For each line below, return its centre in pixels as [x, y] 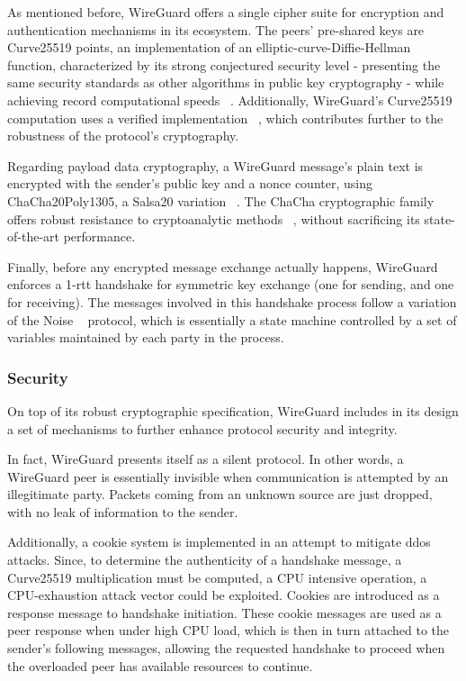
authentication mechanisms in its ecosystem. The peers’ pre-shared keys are [216, 29]
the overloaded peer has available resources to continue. [160, 665]
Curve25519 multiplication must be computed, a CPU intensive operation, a [217, 577]
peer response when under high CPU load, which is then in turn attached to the [228, 630]
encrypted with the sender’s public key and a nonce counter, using [190, 183]
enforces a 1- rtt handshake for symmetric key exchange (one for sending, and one [231, 284]
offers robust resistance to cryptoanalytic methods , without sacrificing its [214, 218]
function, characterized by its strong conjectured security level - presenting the [224, 64]
